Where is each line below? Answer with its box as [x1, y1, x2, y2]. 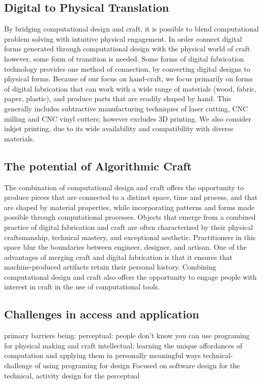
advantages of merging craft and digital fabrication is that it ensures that [4, 251, 232, 262]
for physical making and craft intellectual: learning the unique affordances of [4, 340, 243, 350]
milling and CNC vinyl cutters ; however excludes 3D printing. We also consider [4, 113, 251, 124]
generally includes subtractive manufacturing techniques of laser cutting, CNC [4, 103, 248, 113]
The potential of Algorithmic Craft [4, 158, 192, 173]
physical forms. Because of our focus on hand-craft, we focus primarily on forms [4, 73, 253, 84]
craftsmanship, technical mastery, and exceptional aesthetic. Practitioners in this [4, 231, 256, 242]
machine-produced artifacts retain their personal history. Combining [4, 261, 217, 272]
